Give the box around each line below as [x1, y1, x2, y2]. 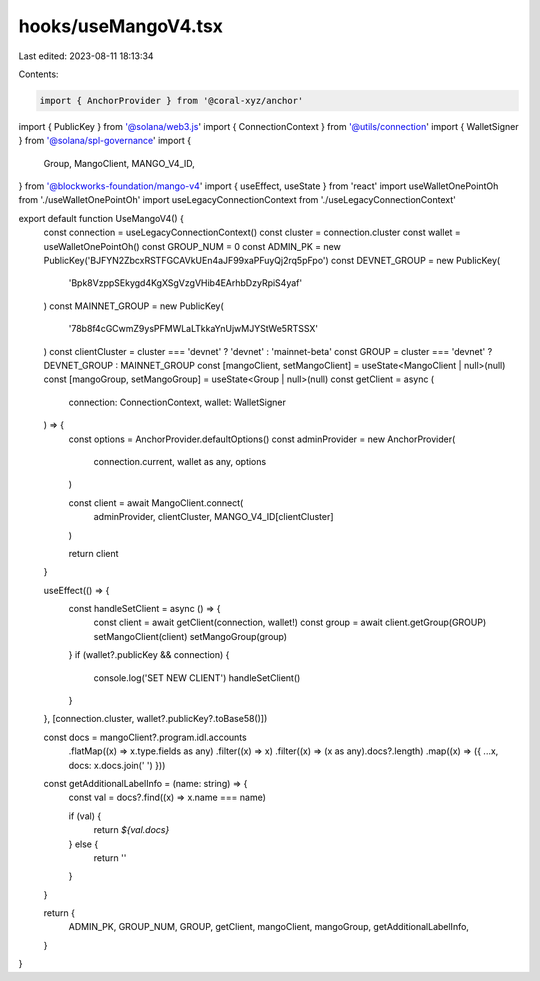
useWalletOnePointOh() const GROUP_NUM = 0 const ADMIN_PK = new [43, 240, 342, 252]
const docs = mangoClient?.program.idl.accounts [43, 731, 247, 743]
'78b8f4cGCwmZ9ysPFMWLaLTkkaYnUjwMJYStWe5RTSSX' [68, 323, 319, 335]
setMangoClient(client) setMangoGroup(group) [93, 630, 288, 642]
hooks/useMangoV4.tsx [18, 15, 224, 37]
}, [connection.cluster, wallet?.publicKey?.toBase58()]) [43, 713, 268, 725]
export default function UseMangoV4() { [18, 212, 185, 224]
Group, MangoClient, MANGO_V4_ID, [43, 157, 195, 169]
